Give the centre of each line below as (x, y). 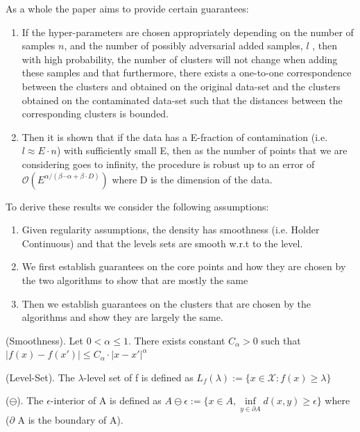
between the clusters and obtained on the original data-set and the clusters (181, 86)
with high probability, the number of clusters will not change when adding (180, 59)
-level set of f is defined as (138, 377)
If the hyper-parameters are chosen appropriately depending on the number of (188, 32)
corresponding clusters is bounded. (95, 114)
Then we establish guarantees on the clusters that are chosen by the (166, 303)
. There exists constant (177, 340)
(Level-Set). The (40, 377)
